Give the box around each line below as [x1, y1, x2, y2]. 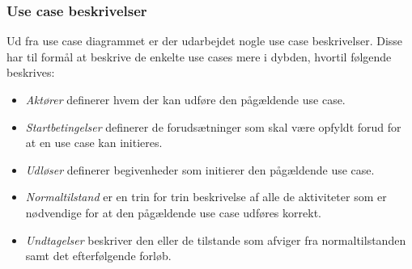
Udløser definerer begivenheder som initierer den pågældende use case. [25, 161, 375, 178]
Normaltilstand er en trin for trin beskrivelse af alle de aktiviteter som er [25, 188, 387, 205]
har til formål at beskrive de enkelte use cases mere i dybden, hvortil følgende [6, 48, 392, 65]
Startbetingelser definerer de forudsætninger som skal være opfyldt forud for [25, 118, 401, 135]
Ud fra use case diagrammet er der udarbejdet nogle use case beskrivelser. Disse [6, 32, 403, 49]
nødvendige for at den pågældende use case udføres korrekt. [25, 204, 321, 221]
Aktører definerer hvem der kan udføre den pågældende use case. [25, 91, 346, 107]
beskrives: [6, 64, 55, 81]
